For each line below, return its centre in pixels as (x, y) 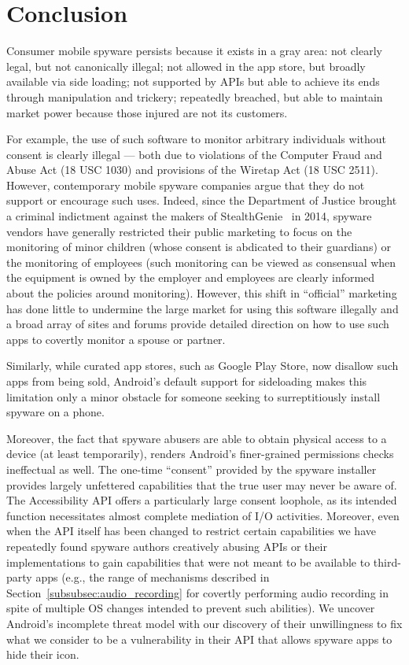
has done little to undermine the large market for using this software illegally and (203, 308)
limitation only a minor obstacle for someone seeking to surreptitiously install (193, 396)
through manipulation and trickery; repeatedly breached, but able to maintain (195, 96)
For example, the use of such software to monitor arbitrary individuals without (196, 139)
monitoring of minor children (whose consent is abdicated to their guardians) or (199, 247)
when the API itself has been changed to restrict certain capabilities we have (191, 531)
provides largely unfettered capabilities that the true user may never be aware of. (202, 484)
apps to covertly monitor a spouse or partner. (116, 339)
